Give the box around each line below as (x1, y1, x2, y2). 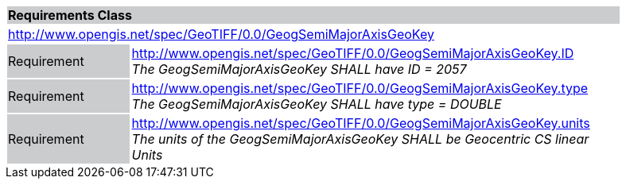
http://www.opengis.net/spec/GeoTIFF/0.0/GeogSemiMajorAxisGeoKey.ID (131, 45, 574, 61)
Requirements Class (8, 7, 132, 23)
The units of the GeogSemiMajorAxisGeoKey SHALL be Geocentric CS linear (131, 131, 589, 147)
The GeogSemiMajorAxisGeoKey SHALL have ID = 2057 (131, 61, 467, 77)
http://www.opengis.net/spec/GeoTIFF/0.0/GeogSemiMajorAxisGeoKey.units (131, 115, 590, 131)
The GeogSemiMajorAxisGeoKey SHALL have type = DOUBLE (131, 96, 502, 112)
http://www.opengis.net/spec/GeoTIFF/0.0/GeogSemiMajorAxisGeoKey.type (131, 80, 589, 96)
